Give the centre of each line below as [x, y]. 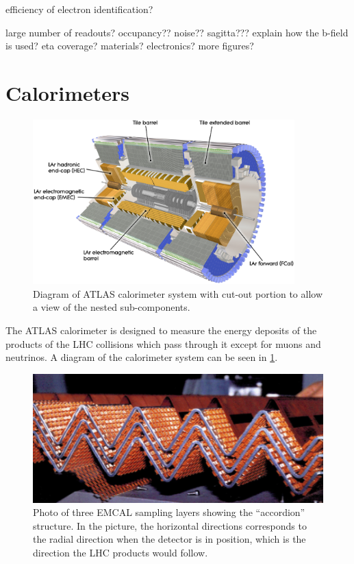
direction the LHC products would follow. [121, 552]
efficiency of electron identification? [79, 9]
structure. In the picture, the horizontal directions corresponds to [170, 525]
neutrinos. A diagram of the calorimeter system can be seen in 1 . [142, 357]
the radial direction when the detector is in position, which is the [169, 539]
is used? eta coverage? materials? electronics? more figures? [130, 46]
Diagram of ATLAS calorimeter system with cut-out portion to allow [178, 293]
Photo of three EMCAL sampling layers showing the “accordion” [169, 512]
